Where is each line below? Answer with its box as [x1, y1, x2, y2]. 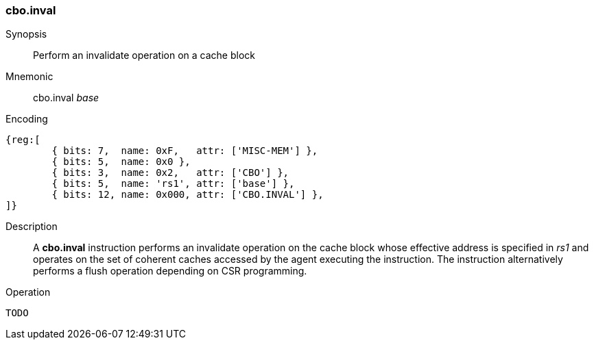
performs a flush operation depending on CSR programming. [33, 265, 307, 277]
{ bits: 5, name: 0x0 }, [51, 156, 191, 168]
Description [5, 220, 58, 233]
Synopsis [5, 28, 47, 40]
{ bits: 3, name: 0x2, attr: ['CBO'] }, [51, 167, 289, 179]
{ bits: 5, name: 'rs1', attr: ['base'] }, [51, 178, 295, 190]
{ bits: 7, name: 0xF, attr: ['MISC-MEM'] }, [51, 145, 318, 157]
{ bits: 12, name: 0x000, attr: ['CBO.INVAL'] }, [51, 189, 324, 201]
